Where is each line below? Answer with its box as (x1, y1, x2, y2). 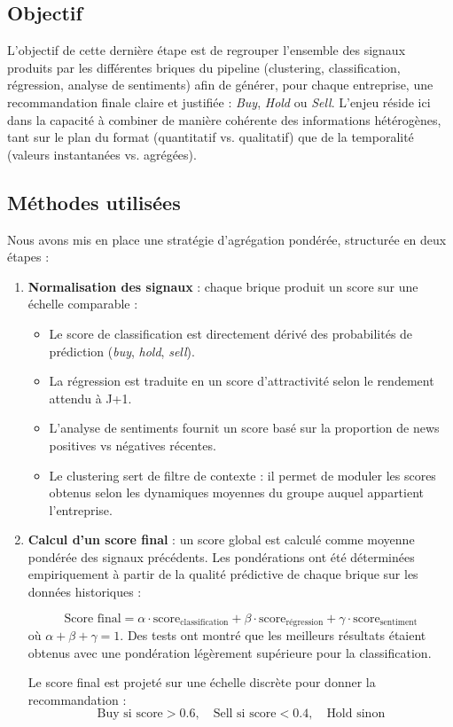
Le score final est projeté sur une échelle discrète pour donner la (27, 673, 376, 692)
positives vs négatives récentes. (49, 435, 216, 454)
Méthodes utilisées (7, 188, 181, 215)
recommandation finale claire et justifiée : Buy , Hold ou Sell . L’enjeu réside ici (7, 92, 431, 111)
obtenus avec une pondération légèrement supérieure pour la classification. (27, 643, 432, 661)
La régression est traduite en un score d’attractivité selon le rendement (49, 371, 434, 390)
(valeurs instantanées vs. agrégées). (7, 145, 197, 163)
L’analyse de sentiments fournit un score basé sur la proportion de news (49, 418, 440, 437)
